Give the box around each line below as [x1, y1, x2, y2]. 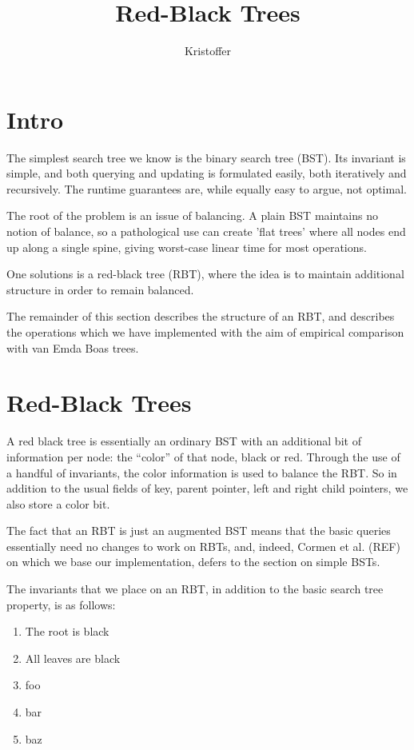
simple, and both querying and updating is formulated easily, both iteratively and [6, 165, 407, 182]
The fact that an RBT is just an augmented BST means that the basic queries [6, 522, 391, 539]
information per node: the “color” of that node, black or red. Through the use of [6, 448, 400, 465]
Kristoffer [184, 42, 232, 59]
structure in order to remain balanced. [6, 281, 194, 297]
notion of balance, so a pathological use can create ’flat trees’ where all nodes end [6, 223, 406, 240]
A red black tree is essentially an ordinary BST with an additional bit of [6, 433, 361, 449]
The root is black [25, 623, 109, 640]
